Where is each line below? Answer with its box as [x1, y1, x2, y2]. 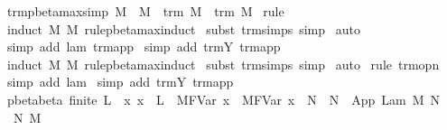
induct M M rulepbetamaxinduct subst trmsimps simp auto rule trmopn [6, 54, 440, 73]
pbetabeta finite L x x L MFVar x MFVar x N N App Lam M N [6, 89, 441, 108]
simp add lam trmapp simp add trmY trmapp [6, 37, 281, 56]
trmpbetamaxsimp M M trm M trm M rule [6, 2, 284, 20]
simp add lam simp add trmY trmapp [6, 72, 234, 91]
